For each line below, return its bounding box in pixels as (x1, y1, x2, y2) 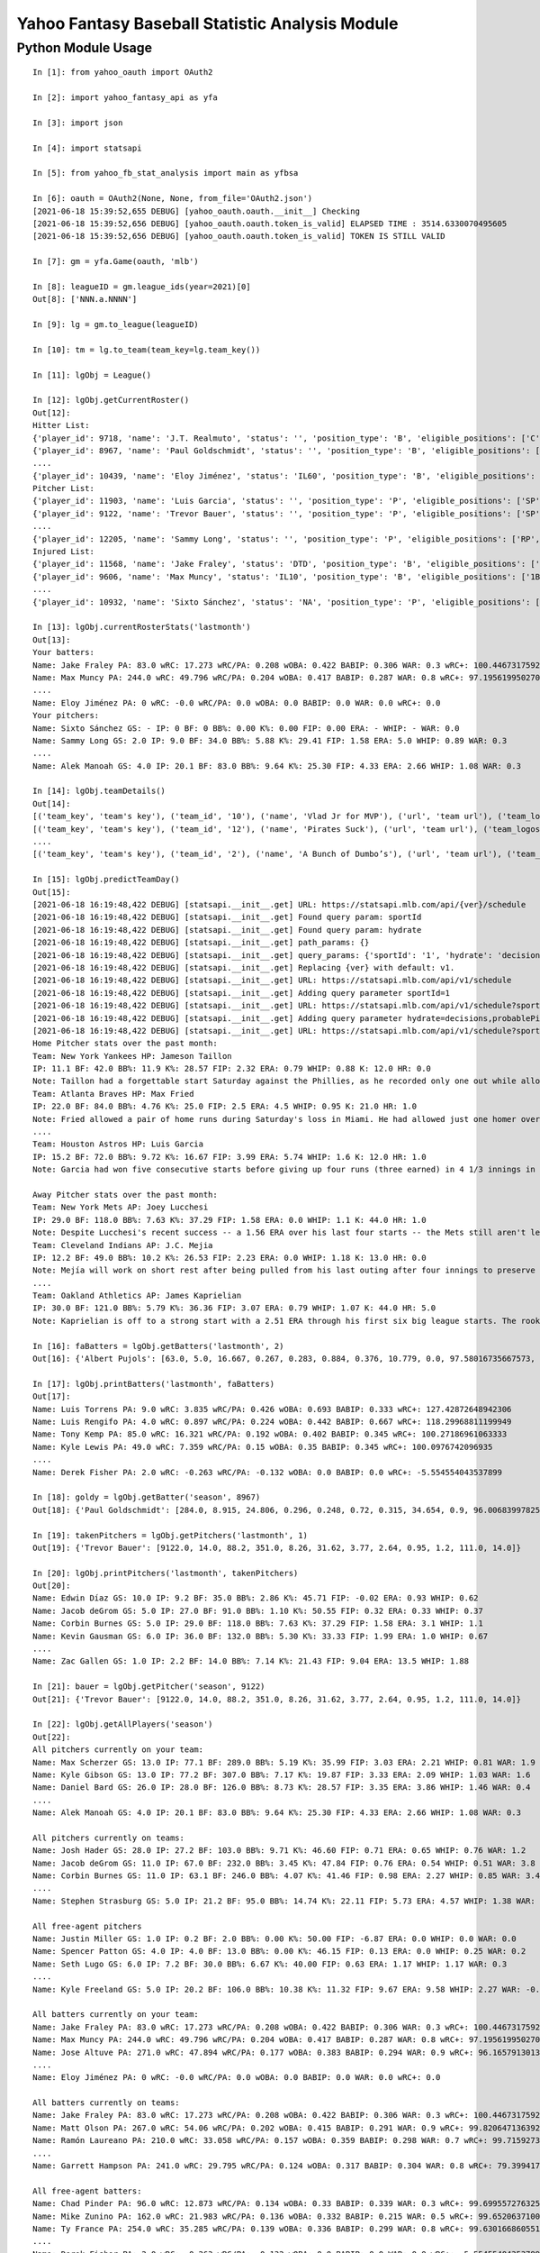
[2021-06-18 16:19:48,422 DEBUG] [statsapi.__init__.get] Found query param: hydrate (32, 925, 422, 935)
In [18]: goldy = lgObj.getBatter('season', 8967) (32, 1492, 261, 1502)
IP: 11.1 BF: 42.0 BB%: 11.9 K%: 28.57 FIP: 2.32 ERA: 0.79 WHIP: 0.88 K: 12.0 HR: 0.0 (32, 1063, 432, 1074)
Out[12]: (32, 407, 71, 418)
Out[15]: (32, 887, 71, 897)
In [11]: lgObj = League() (32, 369, 152, 380)
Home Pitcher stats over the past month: (32, 1038, 218, 1049)
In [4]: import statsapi (32, 142, 142, 153)
